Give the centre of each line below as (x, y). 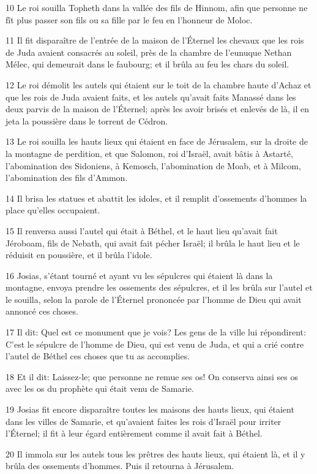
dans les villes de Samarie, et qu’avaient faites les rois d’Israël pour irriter (144, 421)
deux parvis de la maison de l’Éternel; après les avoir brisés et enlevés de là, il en (157, 109)
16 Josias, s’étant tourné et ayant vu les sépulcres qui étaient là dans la (139, 275)
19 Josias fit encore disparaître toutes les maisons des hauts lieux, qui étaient (150, 409)
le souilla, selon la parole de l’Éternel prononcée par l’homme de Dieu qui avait (154, 299)
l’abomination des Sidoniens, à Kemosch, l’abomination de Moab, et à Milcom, (153, 165)
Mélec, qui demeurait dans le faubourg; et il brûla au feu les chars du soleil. (147, 64)
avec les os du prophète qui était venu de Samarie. (100, 388)
